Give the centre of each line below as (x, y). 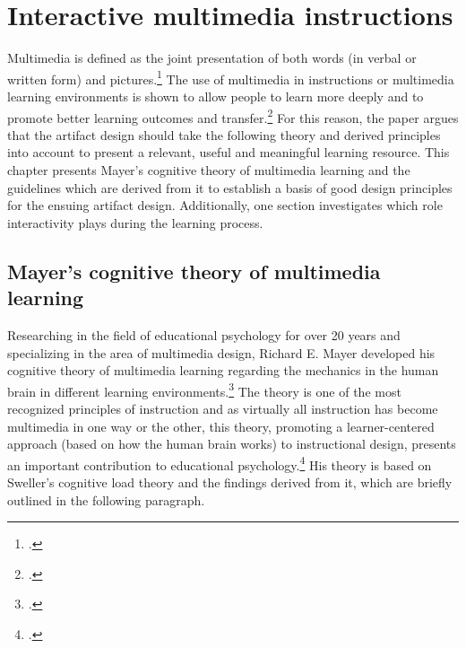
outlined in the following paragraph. (106, 499)
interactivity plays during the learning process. (135, 222)
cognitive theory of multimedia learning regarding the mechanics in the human (223, 370)
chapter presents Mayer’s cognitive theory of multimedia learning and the (209, 170)
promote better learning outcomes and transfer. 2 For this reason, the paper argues (233, 116)
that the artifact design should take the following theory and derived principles (224, 134)
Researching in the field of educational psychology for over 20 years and (204, 334)
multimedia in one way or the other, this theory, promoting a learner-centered (221, 426)
